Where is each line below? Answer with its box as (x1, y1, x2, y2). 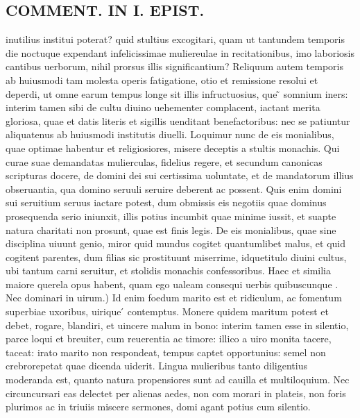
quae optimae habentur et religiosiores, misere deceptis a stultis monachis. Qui (6, 140, 340, 155)
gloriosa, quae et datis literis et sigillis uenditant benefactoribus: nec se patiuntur (6, 113, 350, 128)
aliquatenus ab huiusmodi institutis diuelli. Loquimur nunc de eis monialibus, (6, 127, 334, 142)
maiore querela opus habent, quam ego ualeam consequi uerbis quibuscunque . (6, 276, 338, 291)
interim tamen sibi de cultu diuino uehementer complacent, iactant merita (6, 100, 320, 115)
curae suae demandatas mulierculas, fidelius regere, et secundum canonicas (6, 154, 323, 169)
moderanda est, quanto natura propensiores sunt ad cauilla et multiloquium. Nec (6, 372, 350, 387)
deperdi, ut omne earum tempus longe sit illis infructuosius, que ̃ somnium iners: (6, 86, 348, 101)
